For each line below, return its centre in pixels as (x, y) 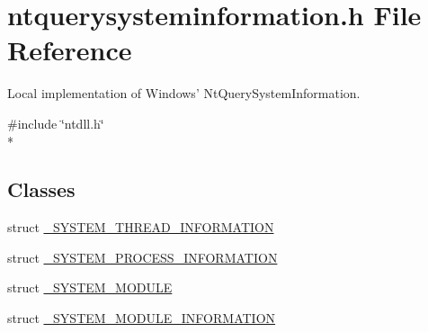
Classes (41, 189)
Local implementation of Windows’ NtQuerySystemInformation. (184, 93)
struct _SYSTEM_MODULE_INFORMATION (142, 318)
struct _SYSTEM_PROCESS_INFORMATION (143, 257)
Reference (70, 50)
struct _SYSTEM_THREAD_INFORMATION (141, 227)
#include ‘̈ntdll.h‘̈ (56, 123)
